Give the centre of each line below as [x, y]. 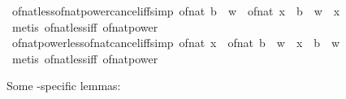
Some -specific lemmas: [64, 86]
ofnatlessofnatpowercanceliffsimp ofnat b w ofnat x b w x [176, 11]
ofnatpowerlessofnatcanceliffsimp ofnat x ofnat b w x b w [176, 43]
